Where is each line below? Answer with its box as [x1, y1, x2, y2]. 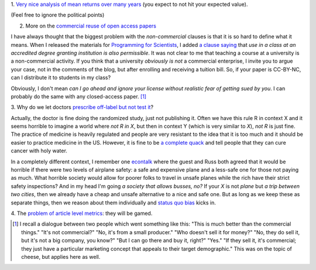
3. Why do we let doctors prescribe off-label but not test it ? [11, 104, 154, 111]
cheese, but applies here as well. [21, 253, 101, 260]
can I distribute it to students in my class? [11, 74, 111, 81]
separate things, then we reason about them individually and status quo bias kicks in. [11, 199, 216, 206]
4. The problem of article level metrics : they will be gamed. [11, 210, 153, 217]
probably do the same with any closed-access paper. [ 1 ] [11, 93, 146, 100]
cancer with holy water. [11, 147, 67, 155]
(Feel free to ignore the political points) [11, 12, 105, 19]
